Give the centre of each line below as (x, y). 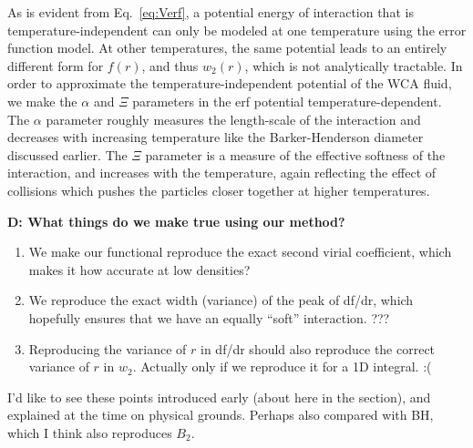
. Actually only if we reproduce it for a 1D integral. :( (282, 367)
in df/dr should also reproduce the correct (318, 348)
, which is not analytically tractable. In (354, 65)
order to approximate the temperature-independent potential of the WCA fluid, (230, 83)
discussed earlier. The (67, 154)
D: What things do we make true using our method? (176, 221)
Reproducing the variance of (108, 348)
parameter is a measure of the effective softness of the (295, 154)
